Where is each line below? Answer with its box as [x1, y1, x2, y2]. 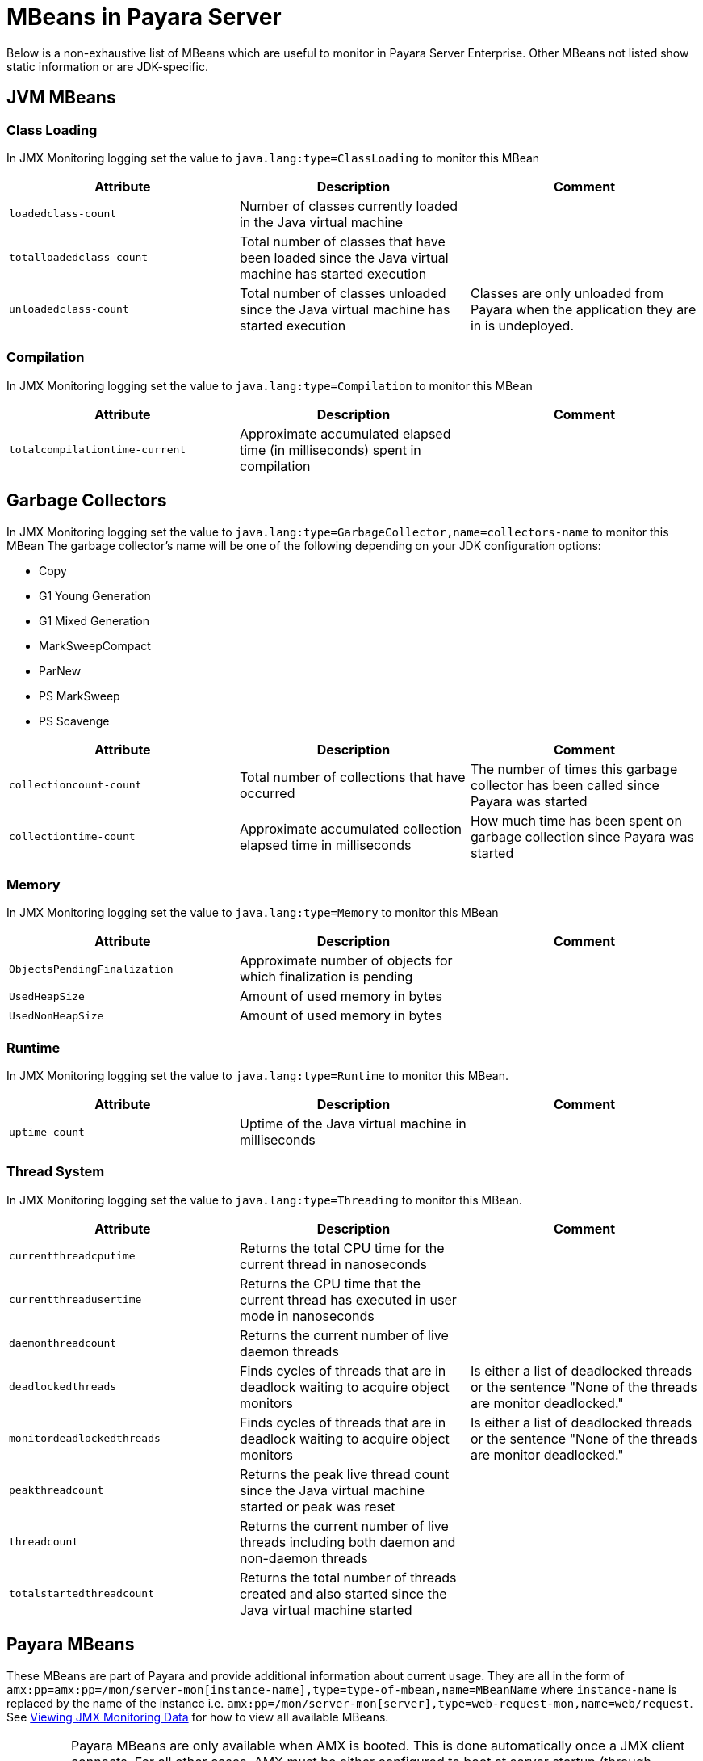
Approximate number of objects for [239, 952, 453, 969]
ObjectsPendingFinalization [9, 962, 174, 975]
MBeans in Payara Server [6, 3, 282, 31]
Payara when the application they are [470, 301, 697, 317]
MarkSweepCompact [39, 638, 151, 653]
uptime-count [9, 1125, 85, 1138]
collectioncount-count [9, 779, 142, 792]
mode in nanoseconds [239, 1307, 375, 1324]
